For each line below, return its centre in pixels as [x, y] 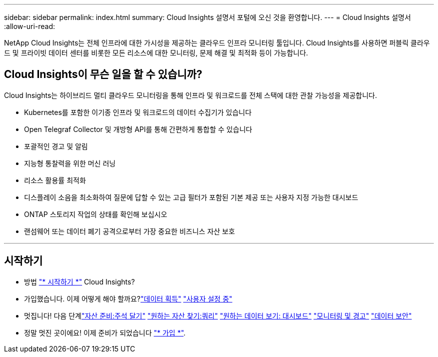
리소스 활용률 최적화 [55, 180]
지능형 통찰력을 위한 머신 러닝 [70, 163]
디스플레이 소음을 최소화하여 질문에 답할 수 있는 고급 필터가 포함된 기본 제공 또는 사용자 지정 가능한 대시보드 [191, 197]
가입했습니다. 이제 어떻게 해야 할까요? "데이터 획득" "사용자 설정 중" [128, 298]
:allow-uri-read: [30, 26]
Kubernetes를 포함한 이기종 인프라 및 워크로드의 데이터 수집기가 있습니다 [138, 112]
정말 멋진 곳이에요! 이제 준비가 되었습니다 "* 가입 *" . [105, 332]
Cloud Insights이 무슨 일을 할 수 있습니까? [103, 74]
